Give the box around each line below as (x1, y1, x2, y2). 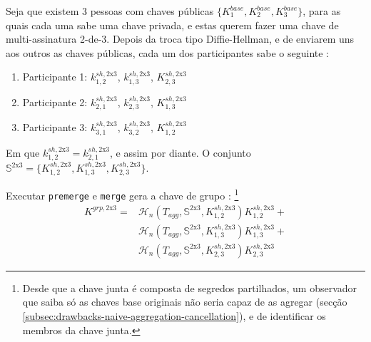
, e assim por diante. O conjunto (110, 145, 251, 160)
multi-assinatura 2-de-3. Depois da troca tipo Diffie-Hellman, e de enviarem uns (6, 31, 355, 46)
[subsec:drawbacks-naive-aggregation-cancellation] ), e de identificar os (22, 309, 326, 323)
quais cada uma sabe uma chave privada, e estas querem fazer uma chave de (6, 17, 339, 32)
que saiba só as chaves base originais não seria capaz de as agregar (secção (22, 294, 347, 309)
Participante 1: (22, 69, 88, 84)
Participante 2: (22, 94, 88, 109)
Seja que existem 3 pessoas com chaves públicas (6, 4, 214, 18)
